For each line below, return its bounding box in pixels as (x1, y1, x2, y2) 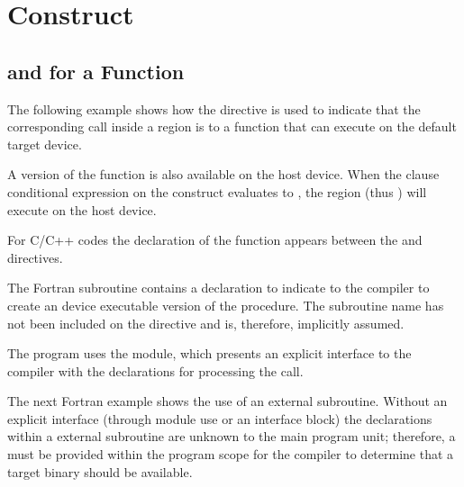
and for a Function (7, 57, 185, 85)
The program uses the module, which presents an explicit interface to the (7, 344, 412, 363)
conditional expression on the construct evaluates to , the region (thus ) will (7, 182, 427, 201)
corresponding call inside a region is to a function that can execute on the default (7, 117, 457, 136)
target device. (7, 134, 82, 153)
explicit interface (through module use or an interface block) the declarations (7, 409, 432, 428)
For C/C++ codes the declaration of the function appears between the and (7, 230, 423, 249)
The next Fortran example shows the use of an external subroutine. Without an (7, 392, 448, 410)
